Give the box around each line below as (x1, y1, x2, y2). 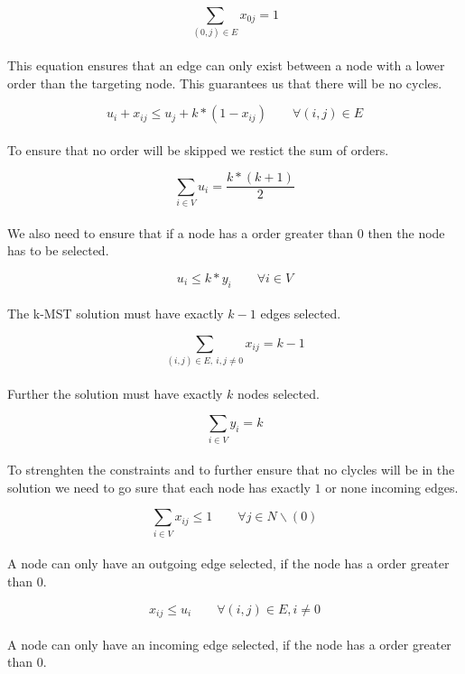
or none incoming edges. (325, 477, 459, 496)
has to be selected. (7, 241, 109, 260)
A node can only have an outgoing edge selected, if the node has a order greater (7, 554, 450, 573)
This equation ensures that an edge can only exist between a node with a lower (7, 55, 445, 74)
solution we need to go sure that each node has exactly (7, 477, 311, 496)
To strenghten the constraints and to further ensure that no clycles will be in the (7, 460, 455, 479)
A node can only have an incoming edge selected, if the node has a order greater (7, 634, 451, 653)
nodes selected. (237, 383, 320, 402)
